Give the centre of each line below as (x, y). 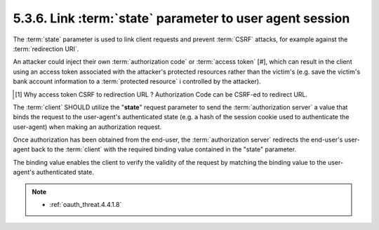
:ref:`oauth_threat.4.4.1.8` (86, 205)
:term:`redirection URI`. (46, 48)
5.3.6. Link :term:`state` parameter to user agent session (181, 18)
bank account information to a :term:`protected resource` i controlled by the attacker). (137, 81)
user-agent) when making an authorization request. (87, 127)
